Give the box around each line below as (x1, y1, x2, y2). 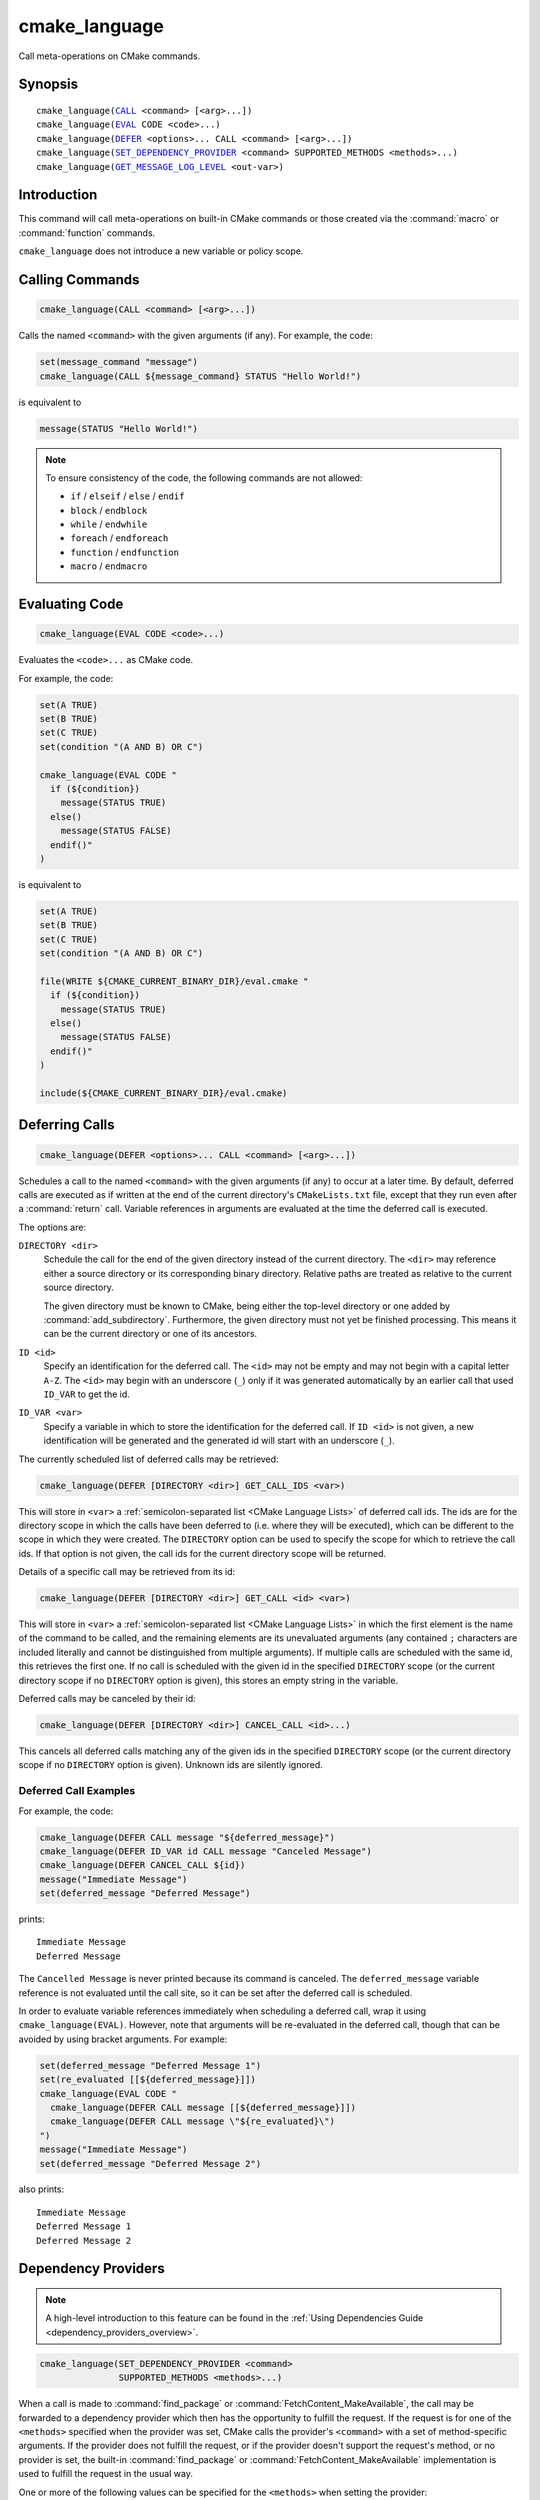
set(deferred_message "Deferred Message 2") (39, 2158, 262, 2169)
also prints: (18, 2183, 65, 2195)
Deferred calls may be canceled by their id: (18, 1693, 197, 1705)
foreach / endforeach (70, 532, 169, 544)
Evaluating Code (18, 596, 124, 613)
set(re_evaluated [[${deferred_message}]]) (39, 2074, 257, 2085)
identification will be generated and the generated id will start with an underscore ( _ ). (43, 1435, 395, 1447)
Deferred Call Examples (18, 1784, 136, 1798)
